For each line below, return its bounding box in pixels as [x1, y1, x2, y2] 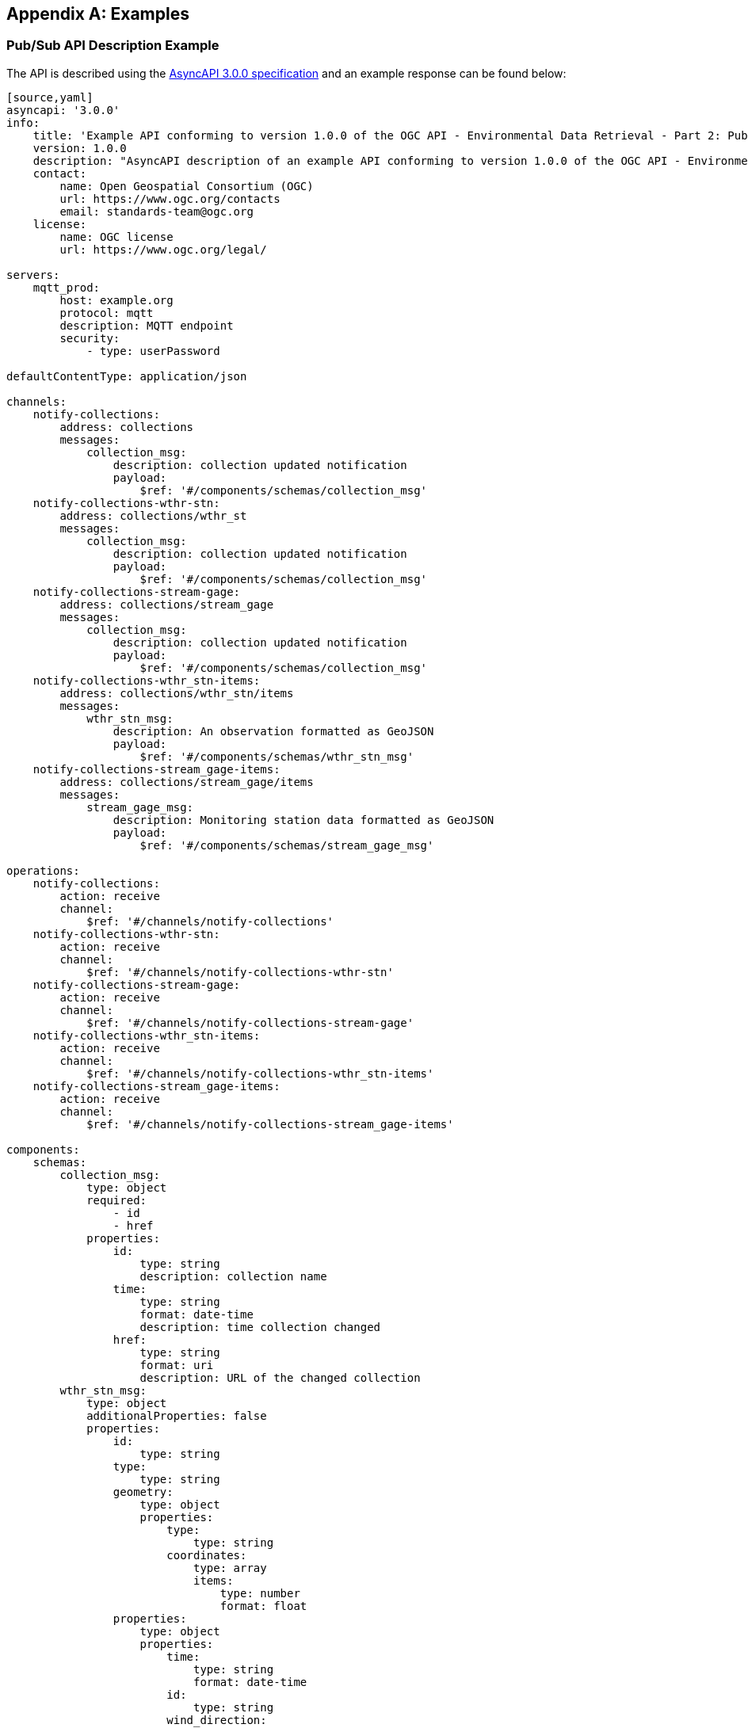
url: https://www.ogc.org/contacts [59, 192, 280, 205]
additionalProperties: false [86, 1409, 267, 1422]
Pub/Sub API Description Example [6, 37, 219, 54]
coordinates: [166, 1548, 247, 1562]
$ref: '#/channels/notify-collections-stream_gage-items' [86, 1117, 454, 1131]
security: [59, 331, 120, 345]
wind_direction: [166, 1713, 267, 1726]
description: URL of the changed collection [139, 1371, 421, 1384]
